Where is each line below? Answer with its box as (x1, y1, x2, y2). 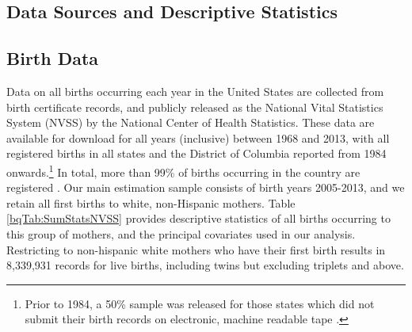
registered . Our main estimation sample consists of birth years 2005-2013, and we (6, 179, 405, 196)
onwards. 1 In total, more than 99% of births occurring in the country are (6, 161, 360, 180)
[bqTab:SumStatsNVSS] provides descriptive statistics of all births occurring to (6, 210, 391, 227)
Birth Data (6, 46, 99, 71)
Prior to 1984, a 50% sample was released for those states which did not (25, 295, 375, 311)
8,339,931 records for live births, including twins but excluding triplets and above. (6, 257, 404, 273)
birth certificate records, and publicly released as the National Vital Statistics (6, 98, 383, 115)
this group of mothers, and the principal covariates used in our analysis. (6, 225, 356, 242)
